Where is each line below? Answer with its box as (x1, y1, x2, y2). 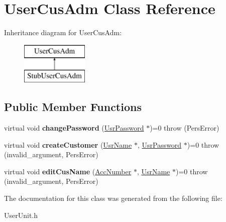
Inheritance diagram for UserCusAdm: (4, 27, 122, 38)
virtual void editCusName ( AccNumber (4, 166, 132, 176)
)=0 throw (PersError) (150, 123, 219, 133)
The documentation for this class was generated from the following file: (4, 193, 222, 203)
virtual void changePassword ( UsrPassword (4, 123, 144, 133)
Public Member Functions (4, 99, 142, 115)
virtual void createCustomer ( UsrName (4, 139, 132, 150)
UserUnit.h (4, 209, 38, 220)
